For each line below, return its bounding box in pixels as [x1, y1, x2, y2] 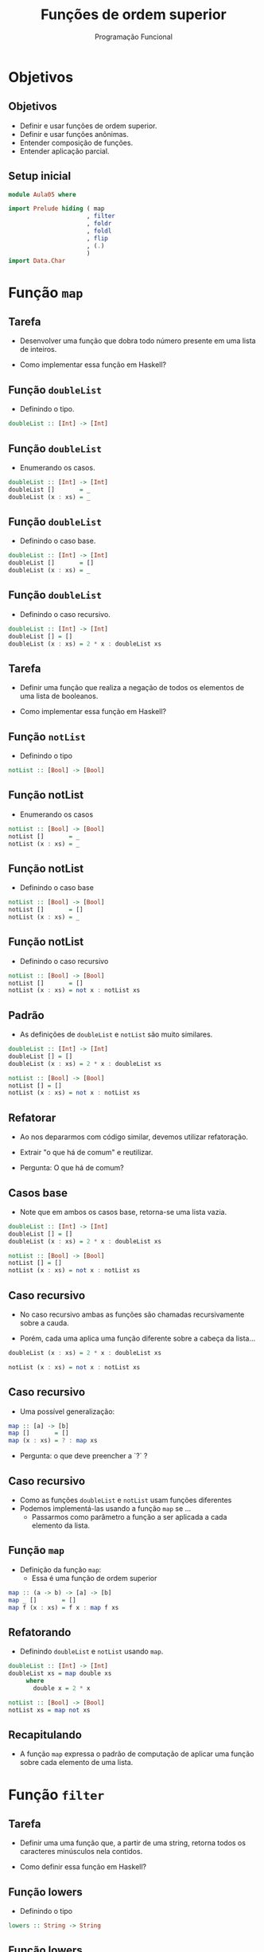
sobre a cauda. [19, 1318, 69, 1327]
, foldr [86, 220, 112, 228]
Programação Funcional [94, 32, 173, 41]
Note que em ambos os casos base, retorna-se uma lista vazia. [19, 1207, 227, 1216]
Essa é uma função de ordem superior [31, 1573, 157, 1583]
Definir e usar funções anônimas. [19, 129, 129, 139]
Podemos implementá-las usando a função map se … [19, 1504, 192, 1513]
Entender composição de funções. [19, 138, 134, 147]
